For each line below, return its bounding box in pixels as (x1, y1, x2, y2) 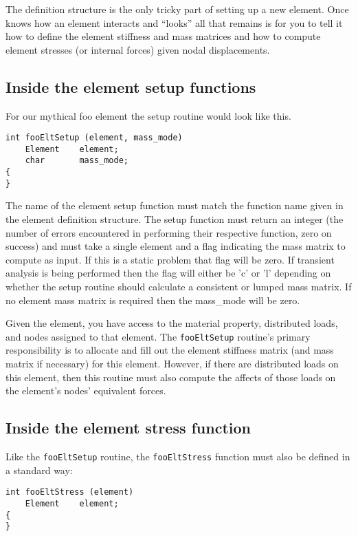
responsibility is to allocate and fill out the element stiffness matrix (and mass (5, 343, 334, 357)
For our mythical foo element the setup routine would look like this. (5, 108, 291, 122)
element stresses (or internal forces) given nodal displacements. (5, 42, 270, 56)
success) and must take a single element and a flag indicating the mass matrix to (5, 239, 346, 253)
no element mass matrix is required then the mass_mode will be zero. (5, 292, 300, 307)
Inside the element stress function (5, 417, 251, 438)
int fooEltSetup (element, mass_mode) (5, 133, 183, 143)
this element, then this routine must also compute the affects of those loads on (5, 369, 336, 384)
